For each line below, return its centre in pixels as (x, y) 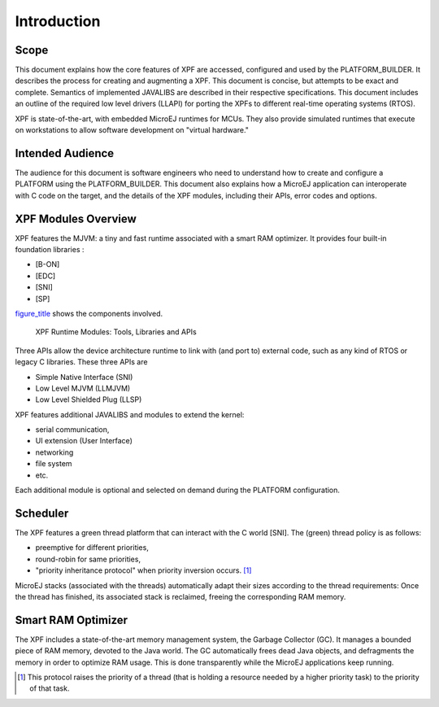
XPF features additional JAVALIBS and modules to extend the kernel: (130, 414)
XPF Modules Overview (76, 218)
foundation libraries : (50, 249)
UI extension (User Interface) (84, 441)
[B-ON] (48, 264)
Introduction (58, 21)
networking (54, 452)
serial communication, (72, 430)
